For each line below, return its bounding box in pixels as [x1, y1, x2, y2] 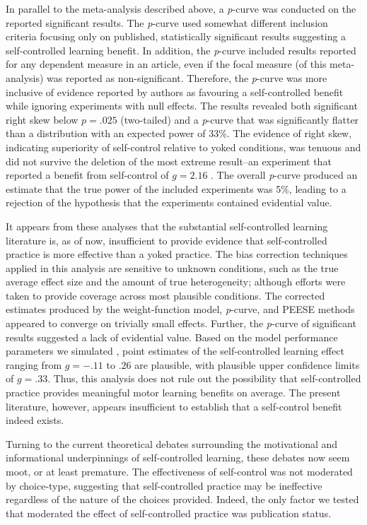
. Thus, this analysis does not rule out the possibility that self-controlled [47, 371, 361, 386]
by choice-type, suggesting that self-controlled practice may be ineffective [6, 478, 322, 492]
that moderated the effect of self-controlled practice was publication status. [6, 505, 332, 520]
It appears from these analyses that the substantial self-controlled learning [6, 218, 328, 233]
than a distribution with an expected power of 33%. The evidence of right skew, [6, 126, 352, 141]
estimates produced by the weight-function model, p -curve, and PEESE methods [6, 302, 355, 317]
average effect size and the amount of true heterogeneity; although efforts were [6, 274, 346, 289]
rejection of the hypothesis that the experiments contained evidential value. [6, 195, 332, 210]
